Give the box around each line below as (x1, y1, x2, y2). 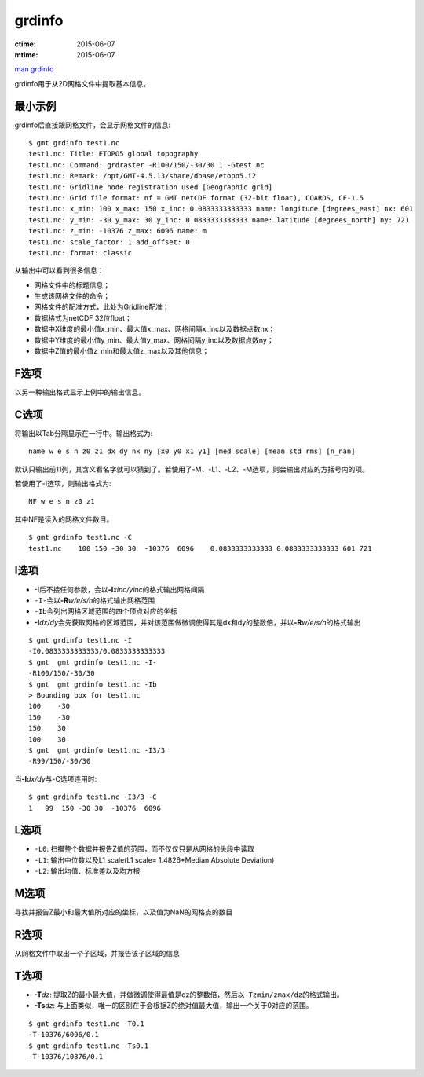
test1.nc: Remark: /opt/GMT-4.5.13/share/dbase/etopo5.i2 (28, 171, 257, 181)
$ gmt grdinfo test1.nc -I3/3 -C (28, 793, 157, 801)
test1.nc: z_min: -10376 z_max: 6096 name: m (28, 226, 207, 236)
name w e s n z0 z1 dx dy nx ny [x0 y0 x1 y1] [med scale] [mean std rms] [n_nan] (28, 447, 356, 456)
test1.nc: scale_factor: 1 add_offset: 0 (28, 237, 190, 247)
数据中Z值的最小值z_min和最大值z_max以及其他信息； (34, 346, 210, 356)
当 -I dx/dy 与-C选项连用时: (14, 774, 97, 783)
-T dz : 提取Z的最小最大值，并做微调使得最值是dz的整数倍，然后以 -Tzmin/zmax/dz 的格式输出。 (34, 990, 345, 999)
